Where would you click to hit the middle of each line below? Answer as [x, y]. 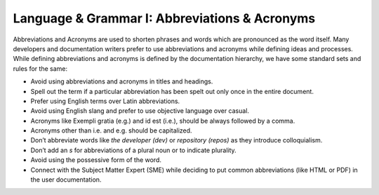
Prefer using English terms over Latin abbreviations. [105, 101]
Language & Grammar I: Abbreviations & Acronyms [164, 18]
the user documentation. [66, 180]
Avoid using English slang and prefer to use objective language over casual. [140, 111]
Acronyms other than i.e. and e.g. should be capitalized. [111, 130]
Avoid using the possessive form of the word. [96, 160]
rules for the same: [40, 68]
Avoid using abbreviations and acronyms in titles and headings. [122, 81]
